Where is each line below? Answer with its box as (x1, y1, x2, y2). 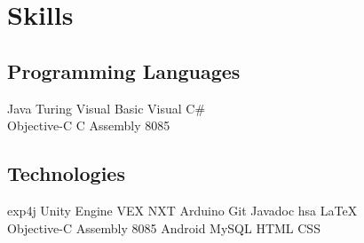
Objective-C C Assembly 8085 (7, 116, 170, 135)
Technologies (7, 160, 125, 187)
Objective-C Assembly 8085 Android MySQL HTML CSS (7, 218, 320, 237)
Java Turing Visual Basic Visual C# (7, 98, 206, 117)
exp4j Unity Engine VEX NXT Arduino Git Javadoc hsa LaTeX (7, 200, 358, 219)
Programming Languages (7, 57, 241, 84)
